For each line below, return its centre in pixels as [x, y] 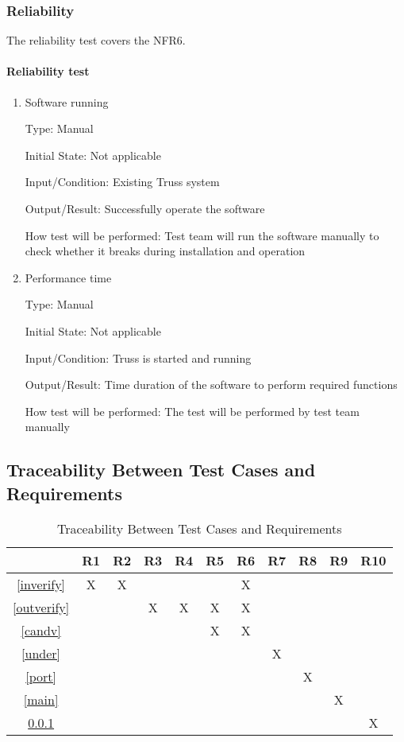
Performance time [68, 277]
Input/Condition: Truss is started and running [138, 357]
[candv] [41, 630]
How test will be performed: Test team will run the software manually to [202, 235]
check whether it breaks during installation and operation [165, 251]
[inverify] [41, 584]
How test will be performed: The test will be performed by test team [192, 411]
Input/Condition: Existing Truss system [122, 182]
